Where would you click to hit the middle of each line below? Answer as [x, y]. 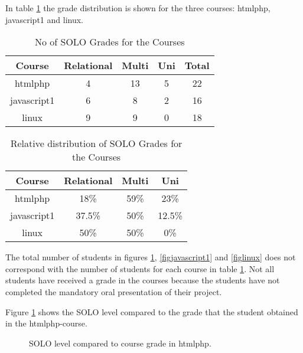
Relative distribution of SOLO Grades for [96, 143]
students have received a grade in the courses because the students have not [143, 280]
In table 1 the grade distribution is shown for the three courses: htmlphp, [138, 8]
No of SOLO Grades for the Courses [110, 42]
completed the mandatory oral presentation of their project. [114, 291]
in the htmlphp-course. [46, 323]
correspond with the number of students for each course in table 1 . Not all [140, 268]
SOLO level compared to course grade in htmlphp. [120, 343]
